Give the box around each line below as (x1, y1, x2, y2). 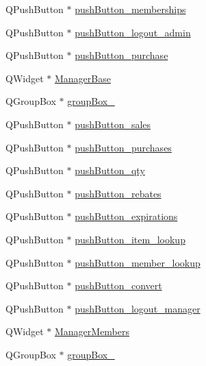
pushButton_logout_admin (75, 25, 191, 39)
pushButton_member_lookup (75, 255, 201, 269)
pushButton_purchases (75, 140, 172, 154)
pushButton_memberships (75, 2, 186, 16)
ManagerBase (54, 71, 111, 85)
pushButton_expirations (75, 209, 178, 223)
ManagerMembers (54, 324, 130, 339)
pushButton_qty (75, 163, 145, 178)
